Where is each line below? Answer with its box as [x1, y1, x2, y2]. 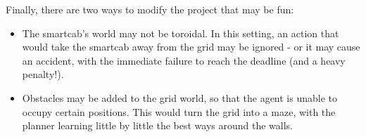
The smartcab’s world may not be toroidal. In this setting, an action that [22, 25, 339, 40]
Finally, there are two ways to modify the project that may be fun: [6, 2, 294, 16]
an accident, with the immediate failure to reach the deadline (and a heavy [22, 53, 346, 67]
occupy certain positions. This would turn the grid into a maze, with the [22, 104, 336, 119]
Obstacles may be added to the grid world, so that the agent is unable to [22, 90, 337, 105]
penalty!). [22, 67, 64, 81]
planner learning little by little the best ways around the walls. [22, 118, 293, 133]
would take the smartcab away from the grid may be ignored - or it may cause [22, 39, 360, 54]
